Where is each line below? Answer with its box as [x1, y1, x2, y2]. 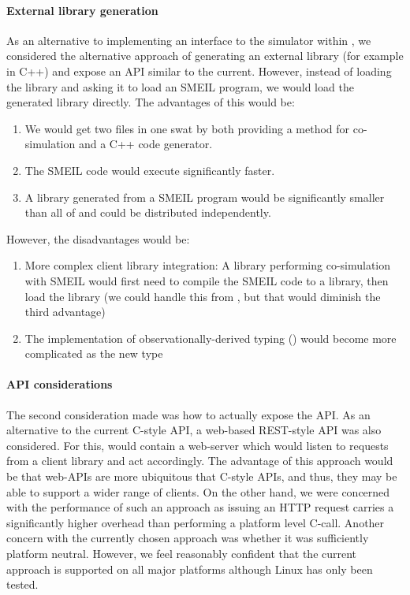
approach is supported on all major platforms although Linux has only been [6, 560, 373, 577]
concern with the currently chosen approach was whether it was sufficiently [6, 530, 369, 546]
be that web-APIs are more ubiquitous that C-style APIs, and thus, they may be [6, 468, 397, 485]
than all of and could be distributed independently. [24, 204, 271, 221]
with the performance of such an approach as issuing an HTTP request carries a [6, 499, 394, 515]
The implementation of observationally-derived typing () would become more [24, 329, 397, 346]
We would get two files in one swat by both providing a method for [24, 120, 350, 136]
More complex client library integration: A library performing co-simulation [24, 257, 391, 273]
